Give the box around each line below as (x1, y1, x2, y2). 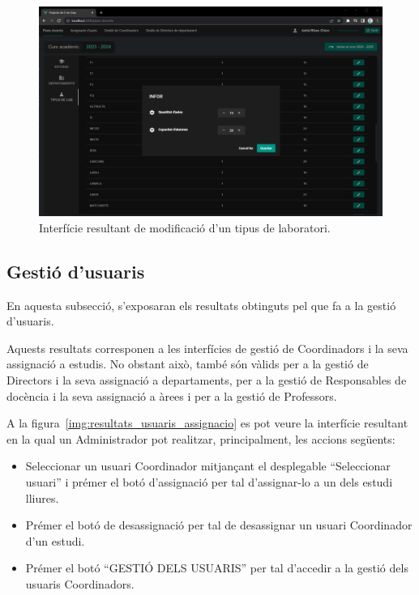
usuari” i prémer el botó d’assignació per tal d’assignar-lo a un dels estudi (25, 473, 393, 490)
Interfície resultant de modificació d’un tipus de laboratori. (39, 219, 331, 236)
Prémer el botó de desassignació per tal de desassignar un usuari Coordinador (25, 516, 413, 533)
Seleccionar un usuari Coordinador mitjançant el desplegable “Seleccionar (25, 457, 391, 474)
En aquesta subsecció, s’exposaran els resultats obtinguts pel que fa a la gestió (6, 296, 396, 313)
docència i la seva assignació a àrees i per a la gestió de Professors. (6, 387, 337, 404)
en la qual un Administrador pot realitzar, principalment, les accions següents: (6, 430, 395, 447)
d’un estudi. (25, 532, 85, 549)
